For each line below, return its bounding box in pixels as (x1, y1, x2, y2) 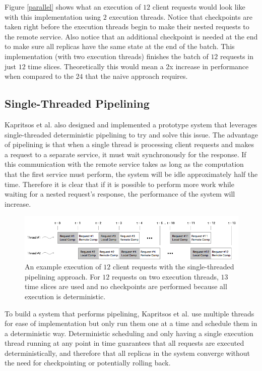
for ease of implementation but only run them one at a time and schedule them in (5, 318, 257, 329)
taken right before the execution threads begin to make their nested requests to (5, 21, 249, 32)
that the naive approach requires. (85, 71, 188, 81)
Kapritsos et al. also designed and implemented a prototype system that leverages (5, 119, 257, 129)
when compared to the (5, 71, 74, 81)
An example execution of (25, 261, 101, 272)
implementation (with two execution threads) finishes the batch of (5, 51, 209, 61)
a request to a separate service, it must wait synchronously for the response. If (5, 149, 246, 159)
